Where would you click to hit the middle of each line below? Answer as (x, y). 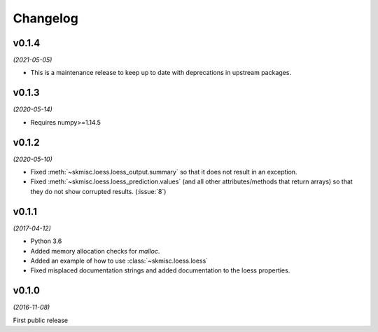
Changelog (45, 18)
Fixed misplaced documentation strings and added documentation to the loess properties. (160, 270)
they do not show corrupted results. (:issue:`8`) (98, 191)
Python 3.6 (46, 241)
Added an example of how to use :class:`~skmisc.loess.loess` (119, 261)
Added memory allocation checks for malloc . (95, 251)
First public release (41, 320)
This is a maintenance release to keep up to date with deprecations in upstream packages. (161, 73)
